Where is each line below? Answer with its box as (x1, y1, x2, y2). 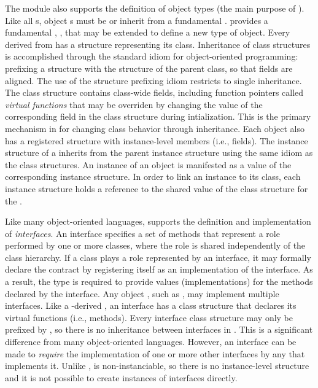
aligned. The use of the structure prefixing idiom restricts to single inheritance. (5, 74, 302, 87)
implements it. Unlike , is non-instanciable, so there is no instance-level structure (5, 359, 309, 372)
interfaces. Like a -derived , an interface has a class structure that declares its (5, 299, 297, 312)
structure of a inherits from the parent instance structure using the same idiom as (5, 146, 313, 159)
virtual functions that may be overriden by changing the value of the (5, 98, 263, 111)
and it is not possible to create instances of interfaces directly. (5, 371, 238, 384)
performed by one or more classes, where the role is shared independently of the (5, 239, 306, 252)
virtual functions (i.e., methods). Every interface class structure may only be (5, 311, 293, 324)
